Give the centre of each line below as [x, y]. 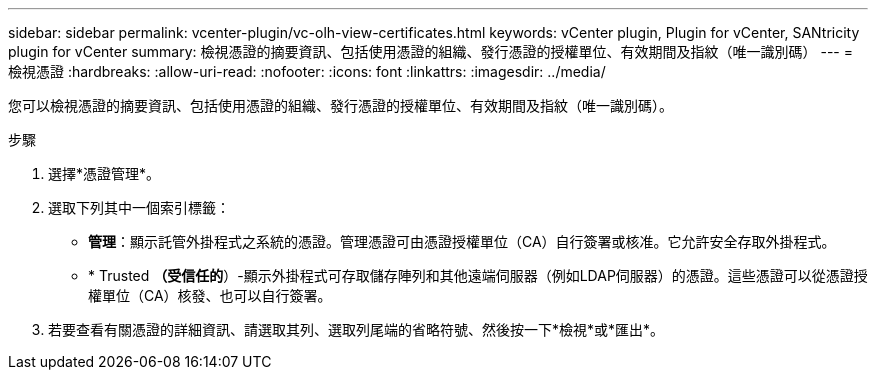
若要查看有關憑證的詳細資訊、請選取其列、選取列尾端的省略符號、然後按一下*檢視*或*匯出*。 [356, 329]
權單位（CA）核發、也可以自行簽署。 [210, 295]
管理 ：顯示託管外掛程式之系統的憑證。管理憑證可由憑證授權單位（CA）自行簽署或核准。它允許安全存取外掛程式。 [462, 241]
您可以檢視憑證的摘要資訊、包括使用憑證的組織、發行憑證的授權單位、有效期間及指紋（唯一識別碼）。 [340, 105]
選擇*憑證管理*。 [104, 173]
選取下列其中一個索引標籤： [139, 207]
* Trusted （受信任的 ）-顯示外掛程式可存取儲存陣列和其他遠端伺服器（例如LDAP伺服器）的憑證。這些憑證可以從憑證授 [478, 275]
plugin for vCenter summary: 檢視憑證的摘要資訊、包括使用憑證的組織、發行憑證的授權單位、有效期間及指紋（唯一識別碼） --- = [430, 51]
